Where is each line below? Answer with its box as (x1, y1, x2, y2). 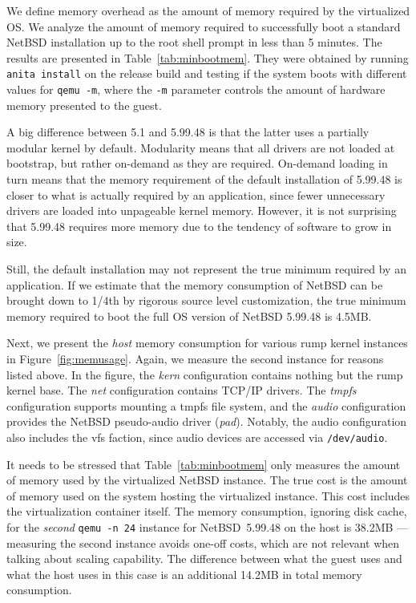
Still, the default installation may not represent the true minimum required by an (6, 261, 406, 277)
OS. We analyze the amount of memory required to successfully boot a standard (6, 18, 401, 34)
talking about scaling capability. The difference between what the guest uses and (6, 550, 402, 567)
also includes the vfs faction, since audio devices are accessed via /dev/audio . (6, 428, 388, 445)
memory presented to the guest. (6, 96, 162, 113)
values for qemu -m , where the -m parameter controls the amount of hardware (6, 81, 386, 98)
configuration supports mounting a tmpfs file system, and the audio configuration (6, 397, 406, 414)
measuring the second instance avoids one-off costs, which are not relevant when (6, 534, 400, 551)
